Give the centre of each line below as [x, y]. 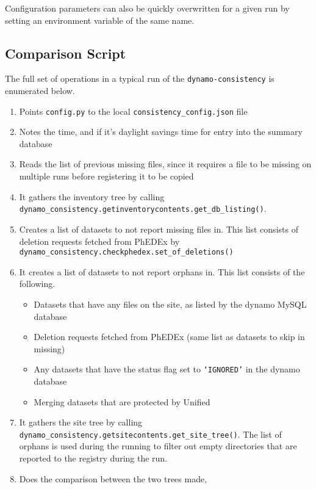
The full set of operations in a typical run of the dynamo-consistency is [140, 78]
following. [37, 284]
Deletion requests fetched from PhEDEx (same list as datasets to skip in [169, 337]
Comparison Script [66, 53]
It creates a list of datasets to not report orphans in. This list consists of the [162, 271]
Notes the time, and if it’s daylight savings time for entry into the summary [161, 132]
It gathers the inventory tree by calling [92, 196]
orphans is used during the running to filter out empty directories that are [158, 446]
